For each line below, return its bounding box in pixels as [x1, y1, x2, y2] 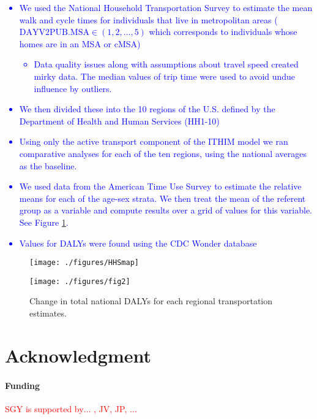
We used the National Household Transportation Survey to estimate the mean [19, 1, 313, 13]
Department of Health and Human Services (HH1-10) [19, 114, 220, 127]
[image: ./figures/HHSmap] [29, 258, 139, 267]
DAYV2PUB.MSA [19, 28, 89, 37]
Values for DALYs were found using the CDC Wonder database [19, 236, 257, 249]
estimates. [29, 307, 67, 319]
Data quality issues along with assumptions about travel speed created [34, 58, 299, 71]
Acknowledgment [5, 342, 151, 367]
